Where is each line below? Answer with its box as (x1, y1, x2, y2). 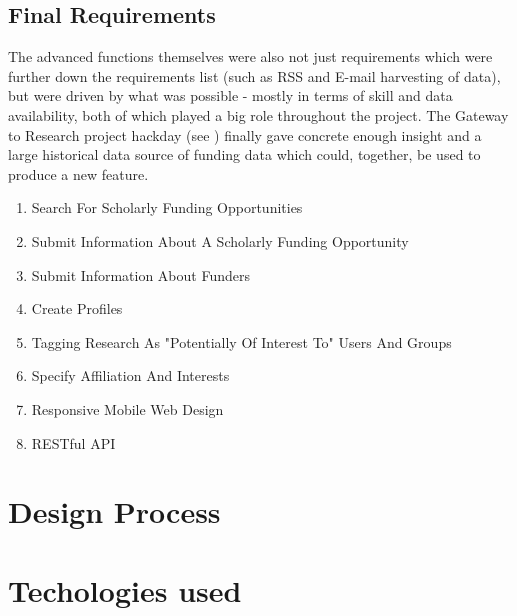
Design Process (8, 491, 221, 532)
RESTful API (31, 432, 116, 453)
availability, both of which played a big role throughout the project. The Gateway (8, 104, 509, 125)
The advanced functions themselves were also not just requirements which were (8, 46, 493, 67)
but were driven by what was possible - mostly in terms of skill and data (8, 85, 453, 106)
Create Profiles (31, 298, 123, 319)
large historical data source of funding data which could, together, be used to (8, 144, 481, 165)
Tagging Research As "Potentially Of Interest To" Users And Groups (31, 331, 452, 352)
